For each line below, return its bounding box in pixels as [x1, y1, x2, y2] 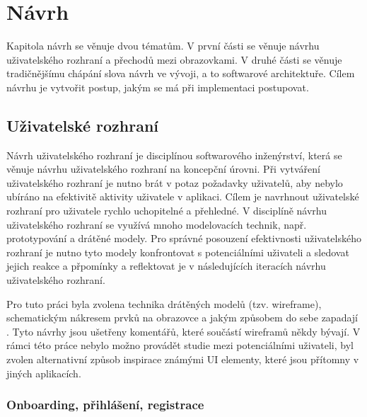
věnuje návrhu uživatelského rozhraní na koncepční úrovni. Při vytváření [6, 161, 320, 176]
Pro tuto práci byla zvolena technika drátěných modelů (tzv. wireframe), [6, 296, 322, 311]
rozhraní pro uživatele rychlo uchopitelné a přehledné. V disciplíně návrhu [6, 203, 327, 218]
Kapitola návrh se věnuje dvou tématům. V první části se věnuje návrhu [6, 38, 320, 53]
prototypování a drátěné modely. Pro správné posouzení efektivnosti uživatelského [6, 231, 361, 246]
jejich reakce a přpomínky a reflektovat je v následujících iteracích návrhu [6, 258, 326, 273]
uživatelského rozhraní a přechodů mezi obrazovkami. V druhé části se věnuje [6, 52, 342, 67]
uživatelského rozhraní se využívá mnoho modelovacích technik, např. [6, 217, 307, 232]
